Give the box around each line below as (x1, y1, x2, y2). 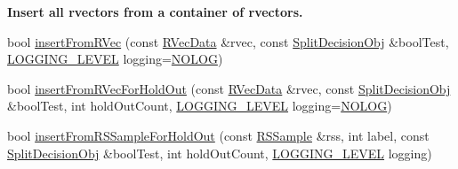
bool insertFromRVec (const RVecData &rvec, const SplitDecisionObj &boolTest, (7, 32, 449, 50)
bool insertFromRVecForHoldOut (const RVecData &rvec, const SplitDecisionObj (7, 79, 451, 97)
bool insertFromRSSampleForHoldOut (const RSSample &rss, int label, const (7, 126, 430, 144)
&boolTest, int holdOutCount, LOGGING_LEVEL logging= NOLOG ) (7, 96, 392, 115)
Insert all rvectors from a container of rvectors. (7, 3, 303, 20)
